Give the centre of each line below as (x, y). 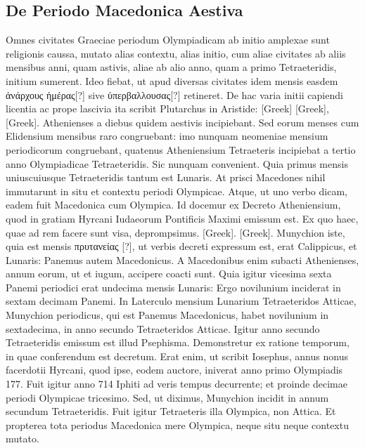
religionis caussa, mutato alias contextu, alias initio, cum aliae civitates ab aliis (176, 53)
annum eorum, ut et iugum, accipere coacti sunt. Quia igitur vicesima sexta (169, 274)
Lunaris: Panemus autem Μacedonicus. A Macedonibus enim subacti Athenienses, (182, 259)
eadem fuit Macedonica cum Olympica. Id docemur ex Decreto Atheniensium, (173, 205)
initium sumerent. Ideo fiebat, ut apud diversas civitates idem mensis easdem (172, 80)
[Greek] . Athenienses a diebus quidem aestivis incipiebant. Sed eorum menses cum (182, 122)
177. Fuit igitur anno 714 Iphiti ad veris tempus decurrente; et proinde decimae (177, 384)
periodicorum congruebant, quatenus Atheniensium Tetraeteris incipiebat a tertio (181, 149)
